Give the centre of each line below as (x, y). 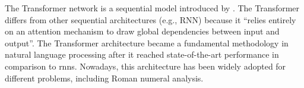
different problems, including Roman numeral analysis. (104, 78)
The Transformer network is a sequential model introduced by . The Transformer (152, 8)
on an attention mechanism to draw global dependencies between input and (142, 31)
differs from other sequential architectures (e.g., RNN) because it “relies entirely (151, 19)
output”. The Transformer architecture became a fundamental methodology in (147, 43)
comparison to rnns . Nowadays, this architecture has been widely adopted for (145, 66)
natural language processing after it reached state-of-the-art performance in (142, 54)
